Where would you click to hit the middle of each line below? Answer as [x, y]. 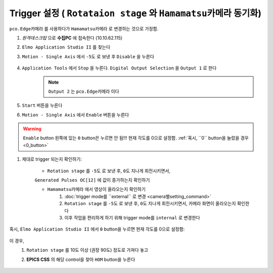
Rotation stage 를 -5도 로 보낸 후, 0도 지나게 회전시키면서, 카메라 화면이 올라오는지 [150, 204]
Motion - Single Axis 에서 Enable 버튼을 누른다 [75, 114]
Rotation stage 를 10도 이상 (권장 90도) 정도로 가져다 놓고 [87, 250]
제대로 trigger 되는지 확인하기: [52, 159]
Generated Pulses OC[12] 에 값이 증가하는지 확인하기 [92, 180]
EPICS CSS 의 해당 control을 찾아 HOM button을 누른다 [81, 259]
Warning [32, 129]
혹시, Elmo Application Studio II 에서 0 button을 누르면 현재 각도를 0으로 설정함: [97, 229]
